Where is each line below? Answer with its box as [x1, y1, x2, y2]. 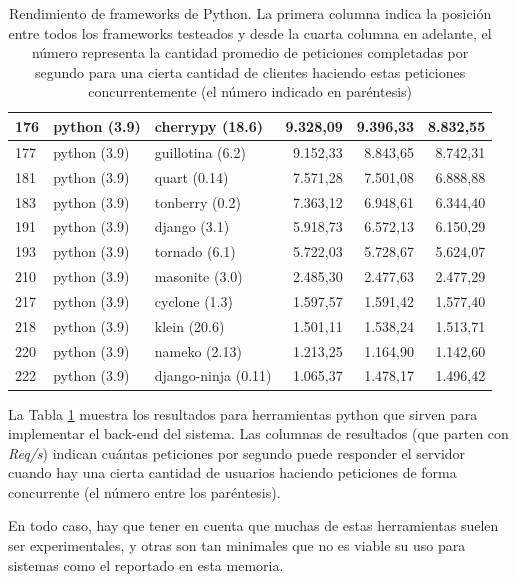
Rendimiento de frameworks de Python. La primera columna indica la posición [8, 3, 492, 23]
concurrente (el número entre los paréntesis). [8, 481, 281, 502]
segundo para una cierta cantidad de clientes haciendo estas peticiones [35, 61, 466, 82]
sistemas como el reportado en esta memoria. [8, 554, 284, 575]
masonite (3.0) [154, 266, 243, 287]
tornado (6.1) [154, 241, 236, 262]
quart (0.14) [154, 166, 229, 187]
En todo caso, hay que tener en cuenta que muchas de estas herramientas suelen [8, 515, 499, 536]
